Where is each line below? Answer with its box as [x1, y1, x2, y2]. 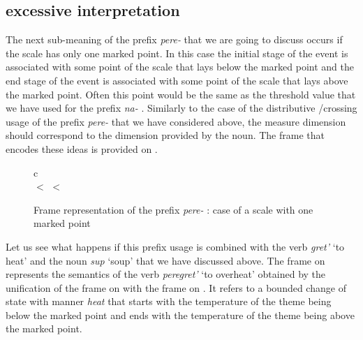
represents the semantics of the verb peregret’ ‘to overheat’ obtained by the [6, 267, 326, 281]
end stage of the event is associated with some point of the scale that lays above [6, 73, 348, 87]
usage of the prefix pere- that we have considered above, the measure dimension [6, 114, 346, 128]
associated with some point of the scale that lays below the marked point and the [6, 59, 354, 74]
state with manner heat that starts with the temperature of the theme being [6, 294, 332, 309]
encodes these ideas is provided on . [6, 141, 158, 156]
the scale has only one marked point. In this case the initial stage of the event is [6, 45, 348, 60]
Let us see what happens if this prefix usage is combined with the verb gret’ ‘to [6, 239, 345, 253]
